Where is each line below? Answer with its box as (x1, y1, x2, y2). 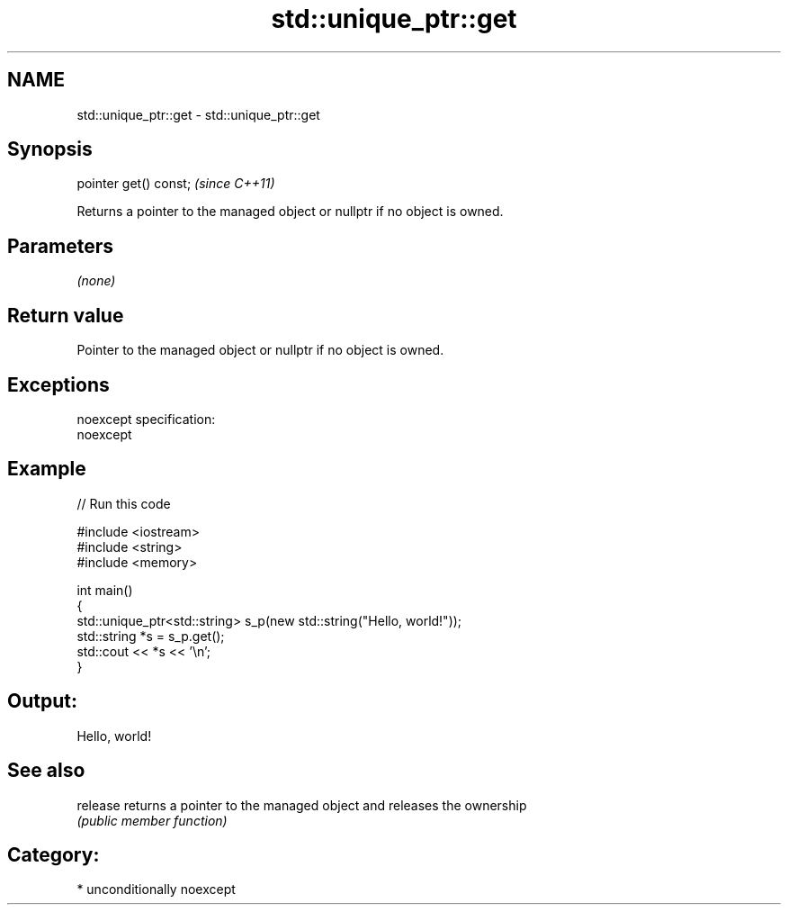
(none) (76, 273, 116, 289)
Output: (7, 690, 77, 713)
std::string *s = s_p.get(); (76, 628, 225, 644)
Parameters (7, 234, 113, 257)
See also (7, 759, 85, 782)
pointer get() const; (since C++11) (76, 176, 275, 192)
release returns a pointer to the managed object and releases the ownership (76, 797, 527, 813)
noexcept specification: (76, 411, 216, 427)
